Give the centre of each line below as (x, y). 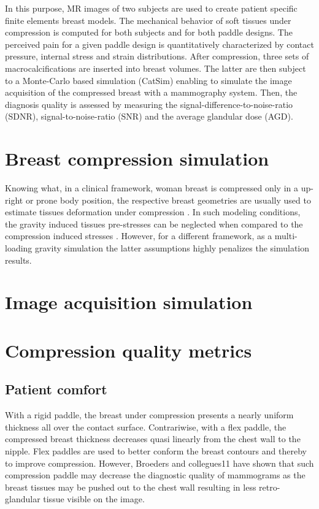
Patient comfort (56, 389)
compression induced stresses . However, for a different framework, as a (139, 236)
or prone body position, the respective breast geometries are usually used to (168, 200)
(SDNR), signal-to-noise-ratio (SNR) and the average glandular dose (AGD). (149, 116)
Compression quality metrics (129, 350)
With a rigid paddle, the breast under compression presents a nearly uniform (149, 415)
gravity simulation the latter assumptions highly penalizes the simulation (172, 248)
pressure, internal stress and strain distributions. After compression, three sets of (157, 56)
